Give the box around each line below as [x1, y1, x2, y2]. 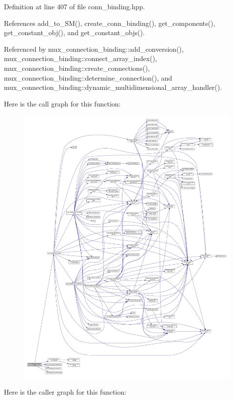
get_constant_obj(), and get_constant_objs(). [4, 27, 145, 38]
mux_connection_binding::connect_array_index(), [4, 53, 157, 63]
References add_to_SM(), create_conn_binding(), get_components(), [4, 18, 215, 28]
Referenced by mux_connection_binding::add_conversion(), [4, 43, 184, 54]
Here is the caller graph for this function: [4, 386, 127, 397]
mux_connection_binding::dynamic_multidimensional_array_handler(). [4, 82, 222, 92]
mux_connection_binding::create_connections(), [4, 63, 150, 73]
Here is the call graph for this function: [4, 98, 121, 108]
